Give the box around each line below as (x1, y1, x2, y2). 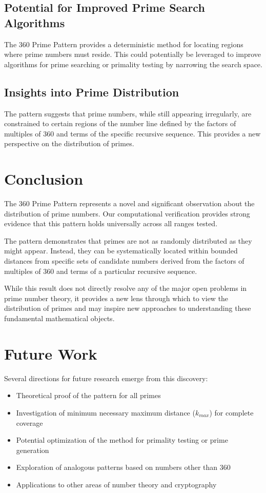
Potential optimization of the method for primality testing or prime (16, 435, 228, 445)
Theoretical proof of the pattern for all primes (16, 390, 161, 401)
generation (16, 444, 49, 455)
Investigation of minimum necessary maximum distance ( (16, 407, 195, 418)
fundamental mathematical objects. (4, 313, 115, 324)
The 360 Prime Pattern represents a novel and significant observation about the (4, 198, 255, 209)
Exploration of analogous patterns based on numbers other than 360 (16, 462, 231, 472)
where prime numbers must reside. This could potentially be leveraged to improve (4, 49, 261, 60)
